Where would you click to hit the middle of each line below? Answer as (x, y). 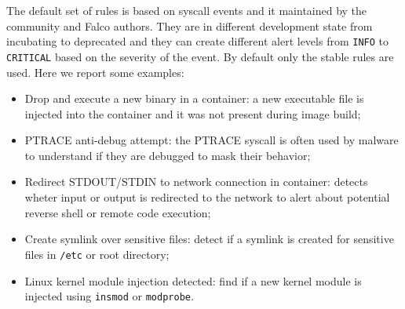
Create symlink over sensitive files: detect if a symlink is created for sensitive (209, 239)
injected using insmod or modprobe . (109, 296)
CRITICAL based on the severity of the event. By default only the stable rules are (200, 56)
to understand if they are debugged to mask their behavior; (168, 155)
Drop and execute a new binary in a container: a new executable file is (194, 98)
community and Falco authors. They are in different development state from (190, 25)
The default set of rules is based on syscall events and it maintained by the (187, 10)
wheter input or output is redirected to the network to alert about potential (207, 197)
